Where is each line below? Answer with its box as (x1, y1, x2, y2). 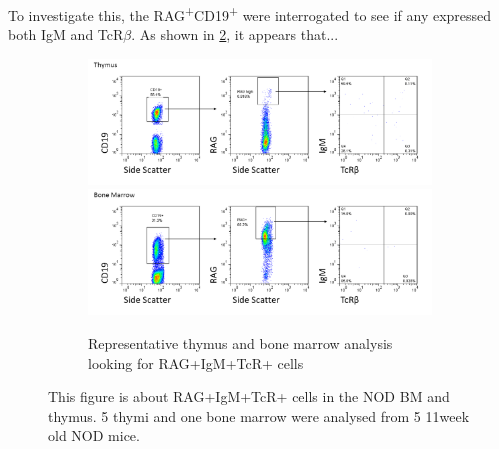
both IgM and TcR (8, 24, 124, 45)
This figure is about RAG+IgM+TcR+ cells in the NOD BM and (48, 386, 450, 407)
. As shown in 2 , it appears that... (131, 24, 339, 45)
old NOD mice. (48, 425, 140, 446)
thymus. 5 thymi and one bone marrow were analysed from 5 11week (48, 405, 470, 426)
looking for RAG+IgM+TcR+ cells (88, 352, 304, 373)
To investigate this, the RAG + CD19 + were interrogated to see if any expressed (8, 2, 492, 25)
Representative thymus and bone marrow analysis (88, 332, 393, 353)
